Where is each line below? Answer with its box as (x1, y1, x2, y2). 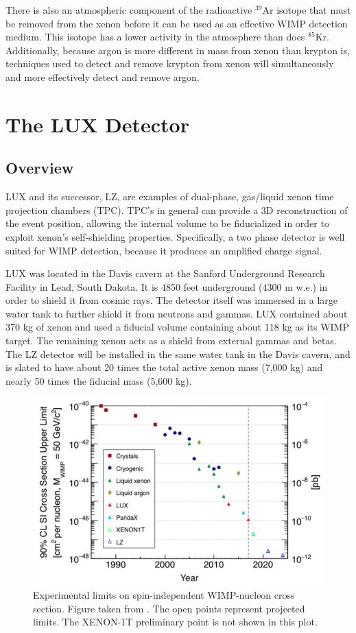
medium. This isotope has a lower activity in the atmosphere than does (5, 29, 305, 44)
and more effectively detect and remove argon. (5, 69, 200, 84)
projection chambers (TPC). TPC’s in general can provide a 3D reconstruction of (5, 202, 348, 217)
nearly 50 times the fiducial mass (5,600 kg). (5, 373, 192, 387)
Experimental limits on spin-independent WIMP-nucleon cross (33, 588, 295, 602)
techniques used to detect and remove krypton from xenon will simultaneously (5, 56, 334, 71)
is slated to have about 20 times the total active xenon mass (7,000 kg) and (5, 360, 323, 374)
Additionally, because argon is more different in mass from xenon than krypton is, (5, 43, 350, 57)
